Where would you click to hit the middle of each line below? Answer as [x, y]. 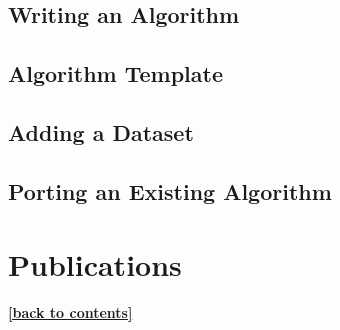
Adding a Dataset [101, 131]
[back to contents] [70, 312]
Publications [95, 264]
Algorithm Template [115, 73]
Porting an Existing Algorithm [170, 190]
